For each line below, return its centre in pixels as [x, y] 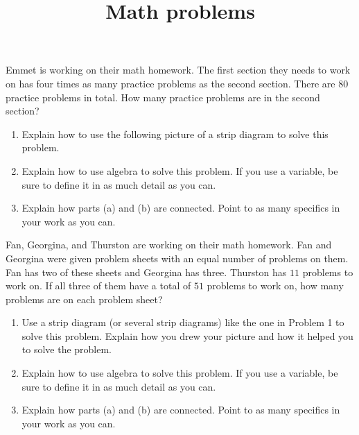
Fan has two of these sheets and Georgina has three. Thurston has [146, 272]
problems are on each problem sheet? [84, 299]
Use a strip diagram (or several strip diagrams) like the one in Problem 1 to [183, 322]
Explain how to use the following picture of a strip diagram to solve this [175, 134]
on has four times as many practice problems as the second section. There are [170, 83]
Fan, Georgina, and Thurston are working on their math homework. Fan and [169, 245]
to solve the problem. [67, 349]
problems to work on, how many [275, 285]
